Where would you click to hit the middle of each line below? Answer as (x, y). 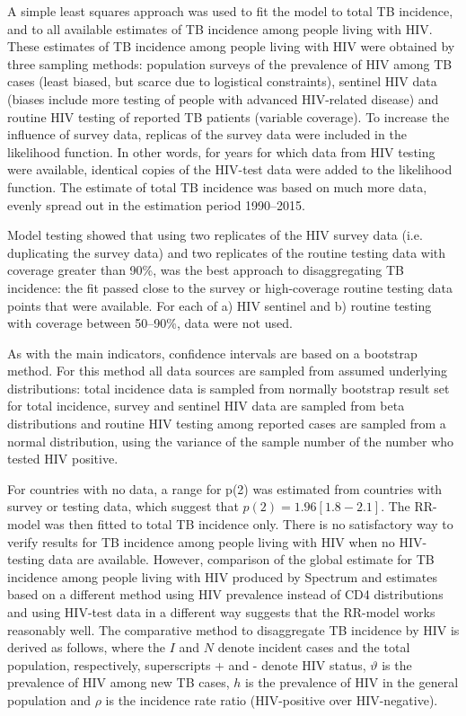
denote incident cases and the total (314, 647)
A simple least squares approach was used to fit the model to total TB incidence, (230, 11)
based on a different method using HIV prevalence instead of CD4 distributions (225, 594)
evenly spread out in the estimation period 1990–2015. (156, 204)
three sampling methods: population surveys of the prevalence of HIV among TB (230, 63)
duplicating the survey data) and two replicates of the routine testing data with (227, 252)
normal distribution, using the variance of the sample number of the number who (231, 441)
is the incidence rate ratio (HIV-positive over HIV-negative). (272, 699)
